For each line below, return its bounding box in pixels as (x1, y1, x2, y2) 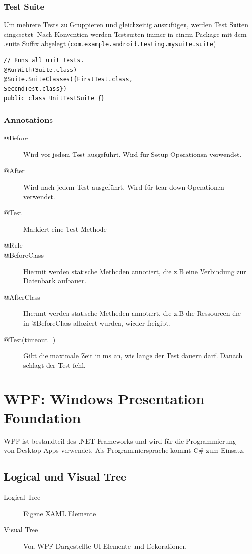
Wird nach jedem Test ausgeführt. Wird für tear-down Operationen (23, 182, 224, 192)
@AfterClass (4, 292, 40, 302)
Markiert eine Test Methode (23, 224, 107, 234)
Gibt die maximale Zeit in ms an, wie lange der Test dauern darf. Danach (23, 350, 243, 361)
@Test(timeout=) (4, 334, 56, 344)
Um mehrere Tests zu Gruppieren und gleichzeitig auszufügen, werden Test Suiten (4, 19, 249, 30)
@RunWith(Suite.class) (4, 66, 77, 73)
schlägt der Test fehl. (23, 360, 86, 370)
